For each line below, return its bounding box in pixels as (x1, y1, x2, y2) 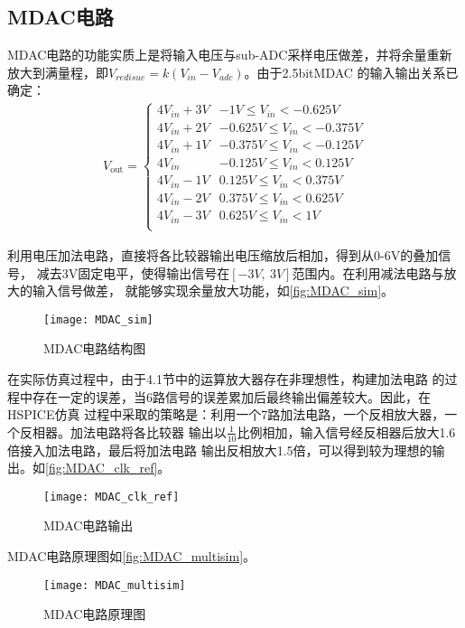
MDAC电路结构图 (43, 339, 146, 358)
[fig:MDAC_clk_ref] (45, 458, 158, 477)
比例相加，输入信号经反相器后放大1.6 (237, 422, 456, 441)
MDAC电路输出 (43, 516, 134, 535)
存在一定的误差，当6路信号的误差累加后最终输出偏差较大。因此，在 (32, 387, 431, 406)
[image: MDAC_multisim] (43, 578, 186, 592)
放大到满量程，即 (7, 62, 108, 81)
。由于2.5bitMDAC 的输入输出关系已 (244, 62, 459, 81)
